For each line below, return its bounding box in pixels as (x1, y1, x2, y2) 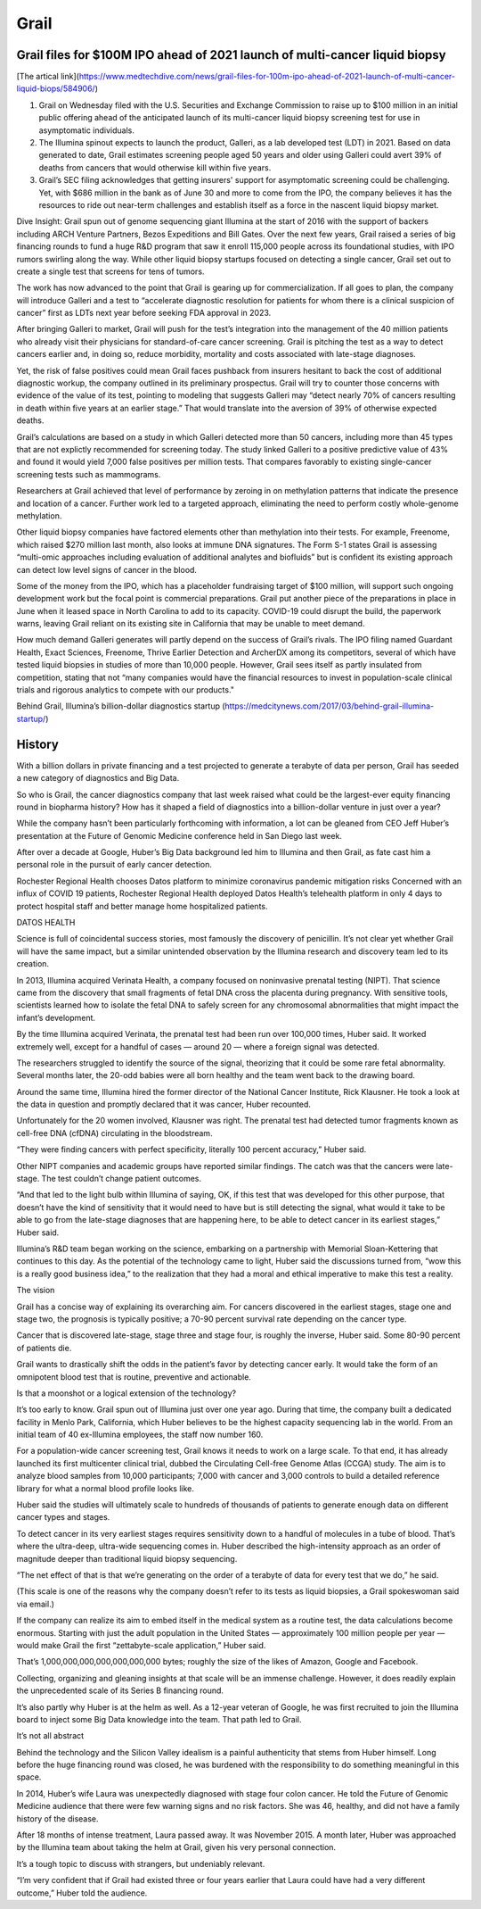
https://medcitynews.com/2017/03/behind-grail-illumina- (224, 701, 435, 711)
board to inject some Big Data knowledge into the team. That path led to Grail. (16, 1714, 302, 1724)
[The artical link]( (16, 71, 80, 82)
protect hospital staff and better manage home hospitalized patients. (16, 901, 268, 911)
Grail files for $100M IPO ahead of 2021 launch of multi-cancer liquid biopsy (16, 47, 446, 62)
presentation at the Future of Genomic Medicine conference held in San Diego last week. (16, 830, 343, 841)
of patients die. (16, 1342, 72, 1353)
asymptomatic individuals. (38, 125, 135, 136)
